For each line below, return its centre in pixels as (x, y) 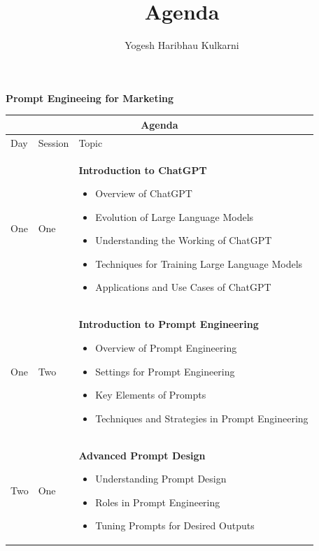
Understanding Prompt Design (161, 479)
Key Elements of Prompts (151, 395)
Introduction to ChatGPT (143, 170)
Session (54, 142)
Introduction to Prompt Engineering (169, 324)
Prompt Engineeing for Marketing (90, 98)
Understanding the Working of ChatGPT (184, 240)
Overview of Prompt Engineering (166, 347)
